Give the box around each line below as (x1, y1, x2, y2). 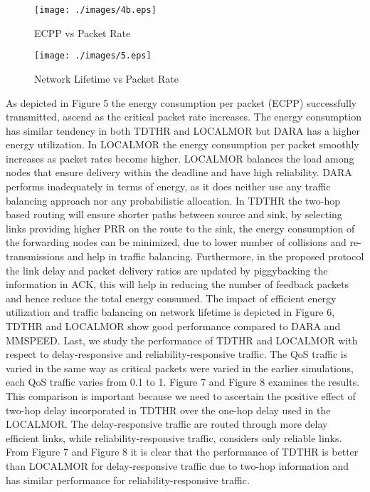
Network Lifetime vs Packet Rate (34, 71, 179, 86)
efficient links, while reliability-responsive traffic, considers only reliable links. (6, 430, 342, 445)
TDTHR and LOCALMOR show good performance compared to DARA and (6, 319, 341, 333)
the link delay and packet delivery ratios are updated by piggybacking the (6, 262, 328, 277)
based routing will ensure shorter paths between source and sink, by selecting (6, 207, 342, 222)
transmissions (6, 249, 65, 264)
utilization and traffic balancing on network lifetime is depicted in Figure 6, (6, 304, 335, 319)
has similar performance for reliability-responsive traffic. (6, 472, 250, 487)
